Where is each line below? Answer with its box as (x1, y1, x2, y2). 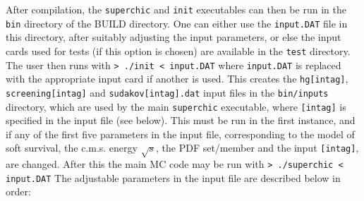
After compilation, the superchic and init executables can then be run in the (6, 2, 346, 16)
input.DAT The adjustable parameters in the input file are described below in (6, 170, 341, 185)
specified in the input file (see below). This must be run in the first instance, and (6, 113, 356, 128)
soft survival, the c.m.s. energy (6, 140, 138, 155)
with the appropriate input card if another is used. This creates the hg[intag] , (6, 71, 348, 86)
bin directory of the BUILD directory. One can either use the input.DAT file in (6, 16, 348, 30)
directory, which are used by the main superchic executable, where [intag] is (6, 99, 346, 114)
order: (6, 184, 31, 199)
